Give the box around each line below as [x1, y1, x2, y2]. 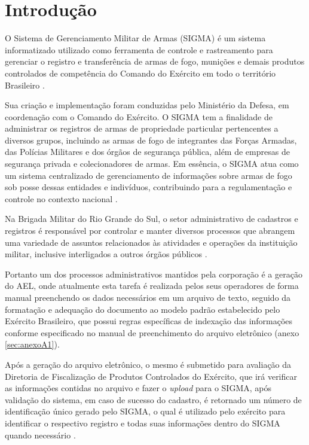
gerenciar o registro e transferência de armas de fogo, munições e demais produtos [5, 55, 305, 68]
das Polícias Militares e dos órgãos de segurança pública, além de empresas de [5, 145, 290, 158]
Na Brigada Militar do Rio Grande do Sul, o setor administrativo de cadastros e [5, 212, 298, 225]
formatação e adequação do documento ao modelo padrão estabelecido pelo [5, 303, 280, 315]
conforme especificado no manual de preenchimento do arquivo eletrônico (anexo [5, 326, 299, 339]
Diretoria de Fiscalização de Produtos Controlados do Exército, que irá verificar [5, 370, 298, 382]
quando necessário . [5, 428, 76, 441]
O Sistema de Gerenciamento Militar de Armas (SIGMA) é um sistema [5, 32, 266, 44]
